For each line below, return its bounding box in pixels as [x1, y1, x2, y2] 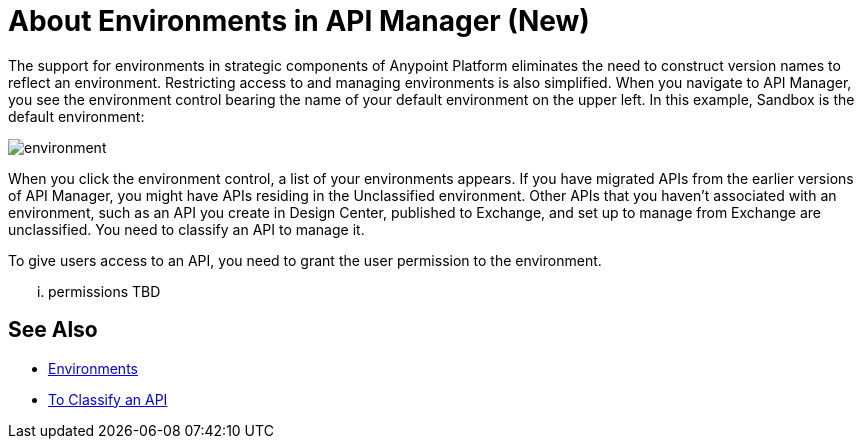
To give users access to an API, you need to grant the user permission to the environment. [8, 251, 602, 269]
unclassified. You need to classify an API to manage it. [8, 220, 365, 238]
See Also [8, 317, 98, 343]
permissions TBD [48, 282, 161, 300]
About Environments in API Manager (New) [8, 4, 590, 38]
